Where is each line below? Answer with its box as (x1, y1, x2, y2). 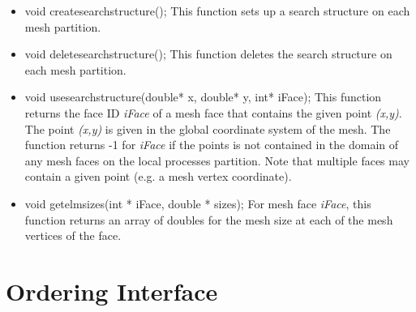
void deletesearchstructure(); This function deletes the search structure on (24, 45, 392, 62)
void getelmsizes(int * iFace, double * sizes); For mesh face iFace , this (24, 194, 371, 212)
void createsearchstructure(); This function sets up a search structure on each (24, 2, 410, 19)
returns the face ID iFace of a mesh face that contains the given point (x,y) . (24, 104, 402, 121)
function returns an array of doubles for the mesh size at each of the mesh (24, 211, 393, 228)
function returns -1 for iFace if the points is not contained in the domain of (24, 136, 399, 153)
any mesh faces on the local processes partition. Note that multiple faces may (24, 152, 410, 169)
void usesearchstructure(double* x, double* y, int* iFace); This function (24, 88, 382, 105)
